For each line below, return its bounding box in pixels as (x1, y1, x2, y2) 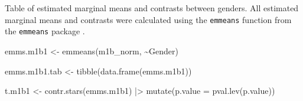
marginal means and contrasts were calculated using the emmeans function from (5, 13, 292, 25)
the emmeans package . (5, 25, 85, 37)
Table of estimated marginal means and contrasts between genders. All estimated (5, 2, 299, 14)
